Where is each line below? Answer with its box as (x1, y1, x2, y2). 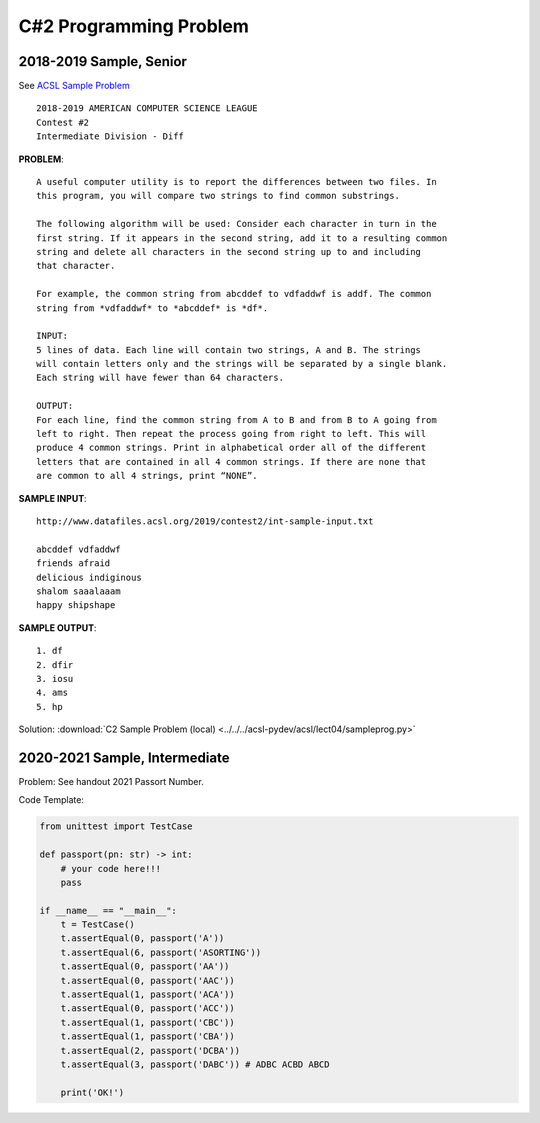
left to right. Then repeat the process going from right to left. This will (36, 428, 427, 440)
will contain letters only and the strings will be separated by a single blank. (36, 358, 448, 370)
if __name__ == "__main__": (39, 905, 177, 916)
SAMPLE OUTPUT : (18, 621, 97, 634)
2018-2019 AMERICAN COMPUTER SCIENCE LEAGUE (36, 103, 259, 114)
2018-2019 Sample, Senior (18, 53, 187, 70)
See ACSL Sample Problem (18, 80, 130, 92)
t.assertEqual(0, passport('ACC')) (60, 1003, 235, 1014)
